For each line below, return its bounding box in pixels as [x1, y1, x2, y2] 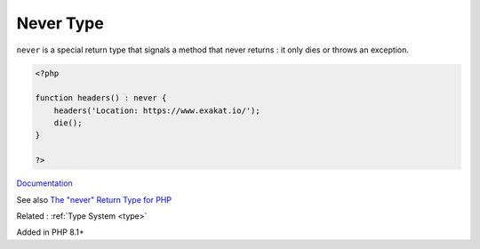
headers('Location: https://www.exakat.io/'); [53, 105, 261, 116]
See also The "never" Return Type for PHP [16, 194, 172, 205]
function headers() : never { [35, 93, 167, 103]
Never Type [16, 13, 104, 33]
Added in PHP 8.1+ [16, 227, 84, 237]
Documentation [16, 178, 73, 189]
